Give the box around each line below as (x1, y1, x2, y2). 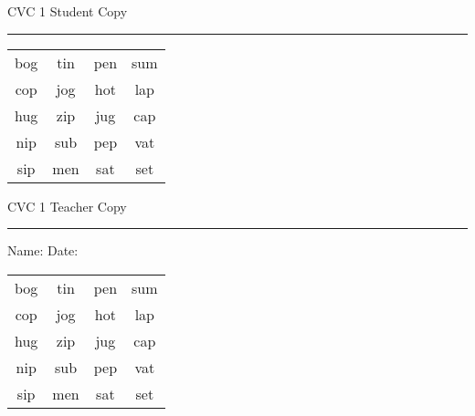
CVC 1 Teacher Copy (7, 196, 127, 215)
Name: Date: (7, 241, 79, 260)
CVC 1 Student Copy (7, 2, 128, 20)
